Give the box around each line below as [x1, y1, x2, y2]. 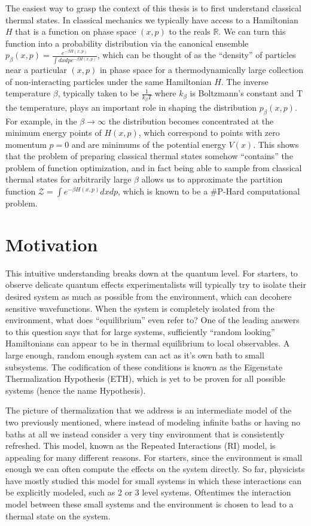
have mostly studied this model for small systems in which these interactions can [5, 474, 301, 487]
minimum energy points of [5, 126, 102, 139]
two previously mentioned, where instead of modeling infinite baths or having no [5, 415, 301, 428]
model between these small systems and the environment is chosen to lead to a [5, 498, 294, 510]
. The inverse [221, 75, 269, 87]
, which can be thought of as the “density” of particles [97, 48, 296, 61]
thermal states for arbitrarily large [5, 173, 132, 186]
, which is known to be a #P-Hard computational [117, 185, 300, 197]
